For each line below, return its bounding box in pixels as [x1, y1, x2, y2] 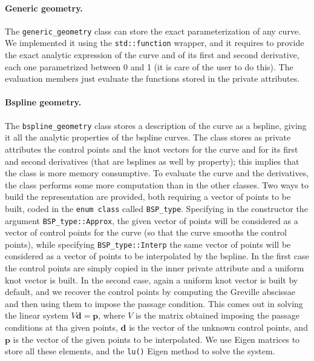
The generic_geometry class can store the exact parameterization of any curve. [5, 24, 301, 37]
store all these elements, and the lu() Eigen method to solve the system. [5, 345, 275, 357]
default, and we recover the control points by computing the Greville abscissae [5, 285, 296, 298]
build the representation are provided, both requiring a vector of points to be [5, 190, 291, 203]
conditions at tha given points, [5, 321, 118, 334]
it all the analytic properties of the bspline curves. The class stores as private [5, 131, 291, 144]
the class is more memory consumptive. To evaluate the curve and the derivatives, [5, 167, 309, 179]
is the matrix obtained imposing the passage [136, 309, 300, 322]
